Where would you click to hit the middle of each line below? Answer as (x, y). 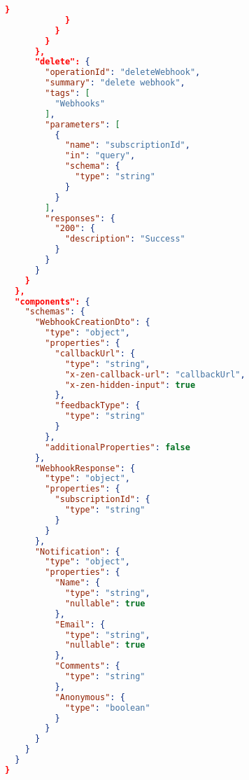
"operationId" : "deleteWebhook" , (123, 72)
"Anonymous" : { (90, 697)
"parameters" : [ (83, 124)
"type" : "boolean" (107, 708)
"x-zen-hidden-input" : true (130, 385)
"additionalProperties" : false (118, 447)
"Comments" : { (87, 666)
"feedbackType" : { (98, 406)
